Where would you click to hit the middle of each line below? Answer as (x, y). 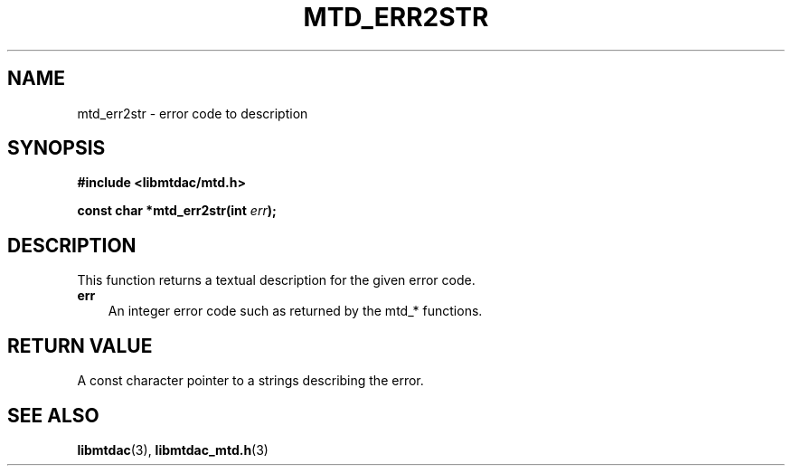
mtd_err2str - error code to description (193, 113)
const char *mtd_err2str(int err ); (177, 211)
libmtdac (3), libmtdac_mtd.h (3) (173, 449)
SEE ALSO (53, 415)
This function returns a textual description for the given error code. (276, 280)
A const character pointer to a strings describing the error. (250, 381)
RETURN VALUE (80, 345)
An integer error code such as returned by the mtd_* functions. (295, 311)
